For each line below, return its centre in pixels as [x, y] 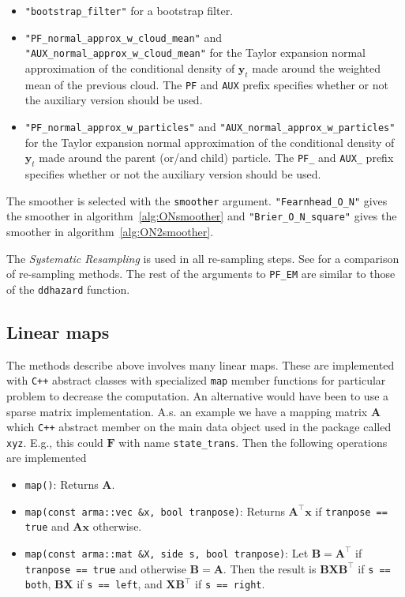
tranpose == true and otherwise [105, 568]
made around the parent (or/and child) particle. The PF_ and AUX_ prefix [216, 158]
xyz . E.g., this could [55, 442]
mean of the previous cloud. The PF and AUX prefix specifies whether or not [206, 84]
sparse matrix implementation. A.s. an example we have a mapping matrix [187, 411]
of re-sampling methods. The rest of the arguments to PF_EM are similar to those [201, 274]
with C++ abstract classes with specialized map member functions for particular [196, 380]
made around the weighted [316, 68]
